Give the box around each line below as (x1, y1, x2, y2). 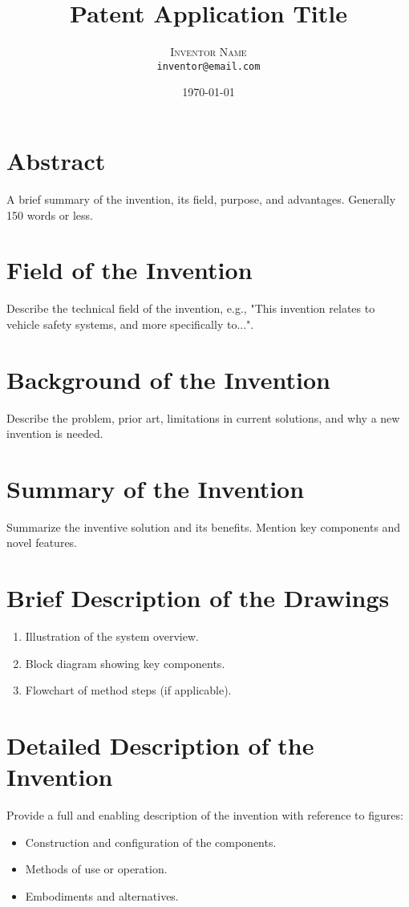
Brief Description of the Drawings (6, 581, 390, 614)
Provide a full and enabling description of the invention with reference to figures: (6, 807, 403, 824)
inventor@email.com (156, 60, 261, 72)
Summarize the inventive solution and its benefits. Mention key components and (6, 518, 401, 535)
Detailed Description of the (6, 729, 314, 762)
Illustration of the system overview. (25, 628, 199, 645)
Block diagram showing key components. (25, 654, 225, 671)
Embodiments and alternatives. (25, 888, 179, 905)
